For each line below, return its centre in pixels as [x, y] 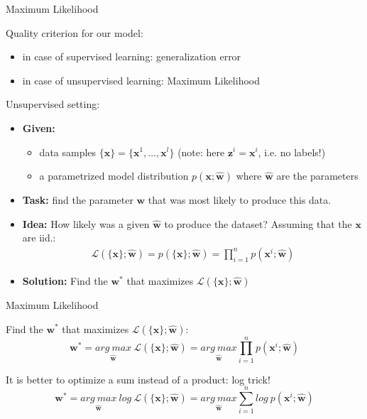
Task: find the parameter [78, 200]
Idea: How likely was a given [86, 223]
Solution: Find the [65, 280]
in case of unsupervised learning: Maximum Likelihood [141, 80]
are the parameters [317, 176]
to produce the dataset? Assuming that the [258, 223]
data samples [68, 152]
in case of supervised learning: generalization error [132, 56]
